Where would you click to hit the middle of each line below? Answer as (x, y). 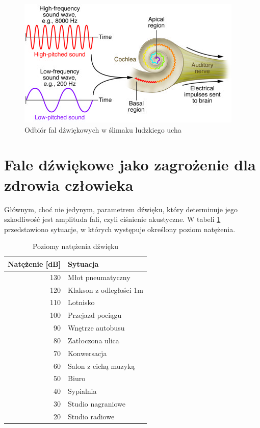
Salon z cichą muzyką (101, 366)
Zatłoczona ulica (94, 340)
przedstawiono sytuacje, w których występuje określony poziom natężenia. (120, 229)
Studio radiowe (91, 416)
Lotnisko (81, 302)
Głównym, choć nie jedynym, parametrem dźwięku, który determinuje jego (121, 209)
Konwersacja (87, 353)
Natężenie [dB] (34, 263)
